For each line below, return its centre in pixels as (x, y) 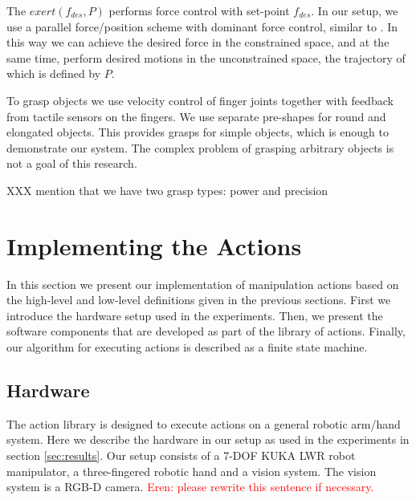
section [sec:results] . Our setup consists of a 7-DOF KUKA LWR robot (181, 455)
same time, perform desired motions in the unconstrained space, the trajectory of (206, 57)
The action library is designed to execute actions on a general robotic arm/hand (204, 423)
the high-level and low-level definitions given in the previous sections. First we (199, 300)
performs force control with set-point (199, 10)
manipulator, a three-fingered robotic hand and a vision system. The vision (192, 471)
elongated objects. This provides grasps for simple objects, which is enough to (198, 132)
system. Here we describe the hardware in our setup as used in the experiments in (208, 439)
